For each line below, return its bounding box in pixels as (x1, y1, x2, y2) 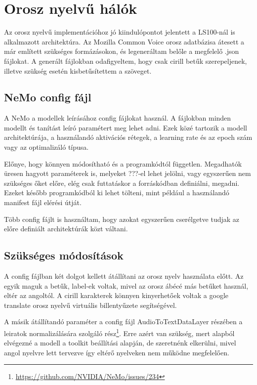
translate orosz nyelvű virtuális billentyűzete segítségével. (4, 299, 177, 310)
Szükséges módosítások (4, 248, 124, 263)
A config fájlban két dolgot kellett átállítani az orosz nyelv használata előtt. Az (4, 271, 244, 281)
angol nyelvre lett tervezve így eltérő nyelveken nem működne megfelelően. (4, 347, 229, 357)
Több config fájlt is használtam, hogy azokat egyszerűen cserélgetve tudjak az (4, 214, 240, 224)
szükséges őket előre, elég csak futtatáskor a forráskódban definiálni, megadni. (4, 177, 240, 188)
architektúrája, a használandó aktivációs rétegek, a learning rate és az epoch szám (4, 132, 253, 142)
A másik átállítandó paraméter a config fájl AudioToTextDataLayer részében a (4, 316, 243, 327)
